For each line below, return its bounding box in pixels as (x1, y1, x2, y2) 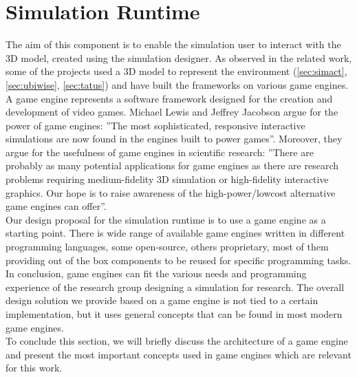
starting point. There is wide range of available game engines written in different (6, 226, 345, 240)
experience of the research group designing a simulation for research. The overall (6, 279, 345, 294)
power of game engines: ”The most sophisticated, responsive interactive (6, 118, 305, 132)
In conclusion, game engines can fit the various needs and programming (6, 266, 307, 281)
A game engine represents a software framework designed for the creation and (6, 91, 333, 105)
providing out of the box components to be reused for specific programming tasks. (6, 252, 351, 267)
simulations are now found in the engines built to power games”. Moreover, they (6, 131, 343, 146)
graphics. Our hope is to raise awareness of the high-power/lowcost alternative (6, 185, 336, 200)
